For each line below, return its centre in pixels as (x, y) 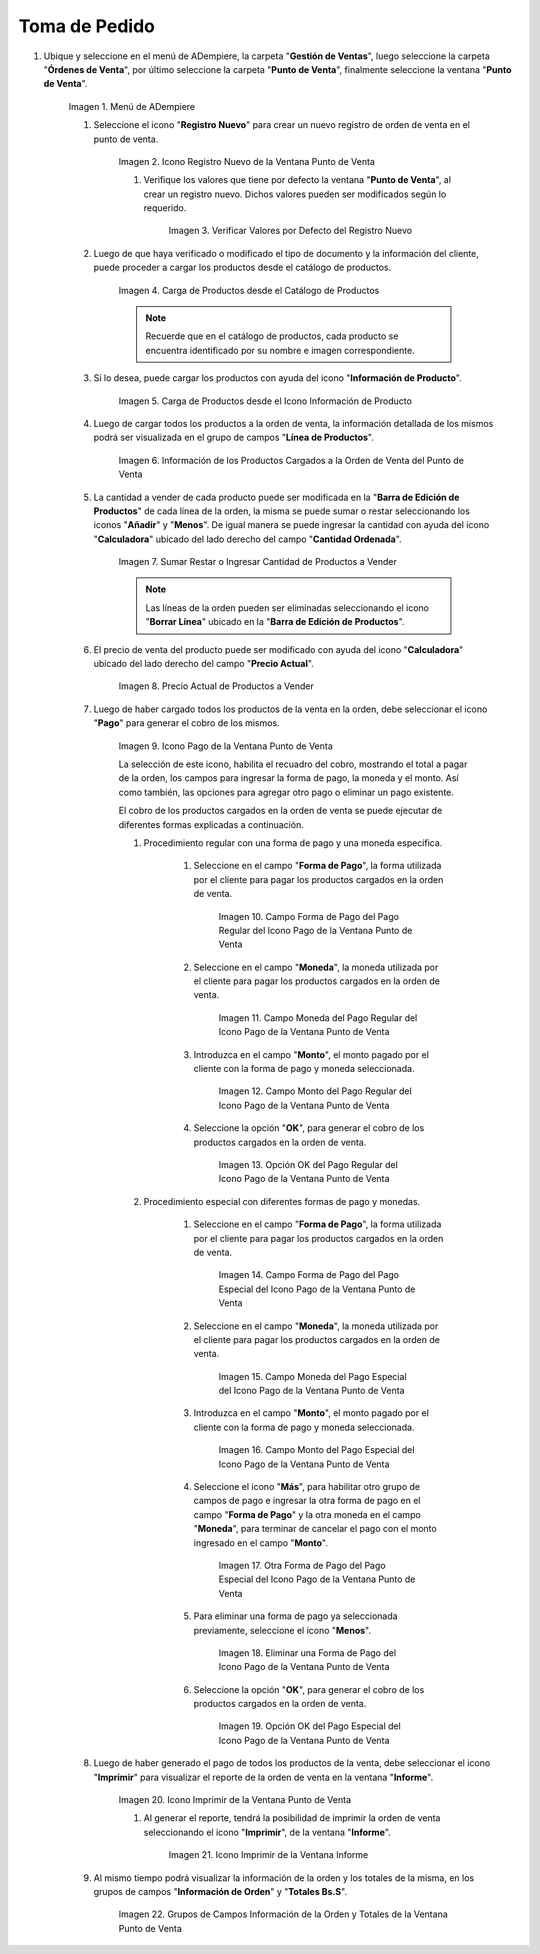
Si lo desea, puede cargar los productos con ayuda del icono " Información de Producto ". (277, 378)
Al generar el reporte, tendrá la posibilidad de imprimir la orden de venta (292, 1818)
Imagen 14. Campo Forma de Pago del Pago (309, 1275)
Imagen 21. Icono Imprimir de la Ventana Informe (268, 1855)
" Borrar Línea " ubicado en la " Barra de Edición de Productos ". (275, 622)
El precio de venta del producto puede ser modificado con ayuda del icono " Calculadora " (278, 649)
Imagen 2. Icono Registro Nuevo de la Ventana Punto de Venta (246, 161)
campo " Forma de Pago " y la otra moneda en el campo (307, 1514)
